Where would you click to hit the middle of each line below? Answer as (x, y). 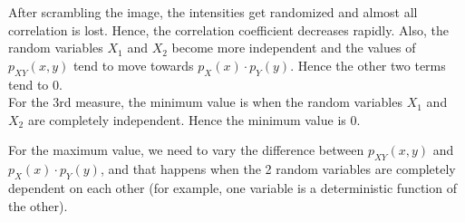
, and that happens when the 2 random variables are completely (278, 169)
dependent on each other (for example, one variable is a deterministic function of (232, 187)
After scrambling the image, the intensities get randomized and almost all (213, 12)
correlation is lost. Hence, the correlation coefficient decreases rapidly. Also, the (228, 29)
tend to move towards (133, 65)
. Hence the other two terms (368, 65)
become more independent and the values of (294, 48)
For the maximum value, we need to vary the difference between (186, 150)
